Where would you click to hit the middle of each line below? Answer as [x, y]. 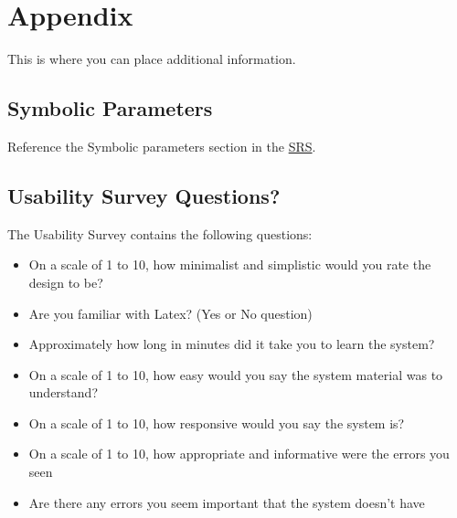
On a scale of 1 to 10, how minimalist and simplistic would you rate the [230, 264]
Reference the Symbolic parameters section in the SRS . [162, 146]
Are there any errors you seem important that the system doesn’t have [227, 502]
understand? [63, 392]
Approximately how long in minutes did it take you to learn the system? [232, 344]
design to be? [66, 282]
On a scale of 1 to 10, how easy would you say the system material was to [236, 374]
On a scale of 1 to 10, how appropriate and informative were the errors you [239, 454]
